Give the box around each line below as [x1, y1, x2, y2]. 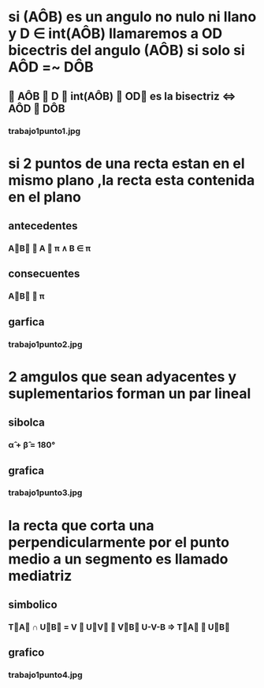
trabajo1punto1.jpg [8, 125, 81, 136]
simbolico [8, 598, 58, 612]
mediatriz [8, 567, 73, 585]
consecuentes [8, 267, 80, 281]
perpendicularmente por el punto [8, 533, 230, 551]
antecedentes [8, 219, 78, 232]
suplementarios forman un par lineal [8, 385, 251, 402]
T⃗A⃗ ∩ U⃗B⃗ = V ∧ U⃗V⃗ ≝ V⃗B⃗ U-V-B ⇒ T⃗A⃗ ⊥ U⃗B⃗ [8, 621, 230, 632]
